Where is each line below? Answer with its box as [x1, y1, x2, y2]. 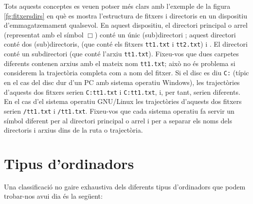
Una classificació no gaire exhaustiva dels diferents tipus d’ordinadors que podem [4, 181, 246, 191]
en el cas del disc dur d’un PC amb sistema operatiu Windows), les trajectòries [4, 77, 240, 87]
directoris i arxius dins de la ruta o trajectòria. [4, 125, 143, 135]
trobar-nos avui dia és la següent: [4, 191, 103, 201]
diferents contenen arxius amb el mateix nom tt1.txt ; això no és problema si [4, 58, 235, 68]
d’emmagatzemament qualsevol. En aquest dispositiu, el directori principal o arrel [4, 20, 248, 30]
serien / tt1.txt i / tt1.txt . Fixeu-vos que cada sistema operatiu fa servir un [4, 105, 235, 116]
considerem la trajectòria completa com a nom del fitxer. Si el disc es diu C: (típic [4, 68, 249, 78]
